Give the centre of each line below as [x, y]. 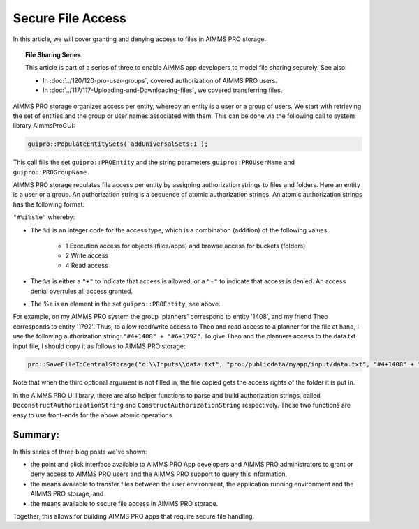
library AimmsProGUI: [44, 126]
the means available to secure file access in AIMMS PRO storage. [124, 503]
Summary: [36, 435]
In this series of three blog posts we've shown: [80, 452]
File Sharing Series [53, 54]
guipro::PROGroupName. [52, 172]
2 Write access [87, 255]
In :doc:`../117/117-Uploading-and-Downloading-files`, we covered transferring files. [163, 90]
